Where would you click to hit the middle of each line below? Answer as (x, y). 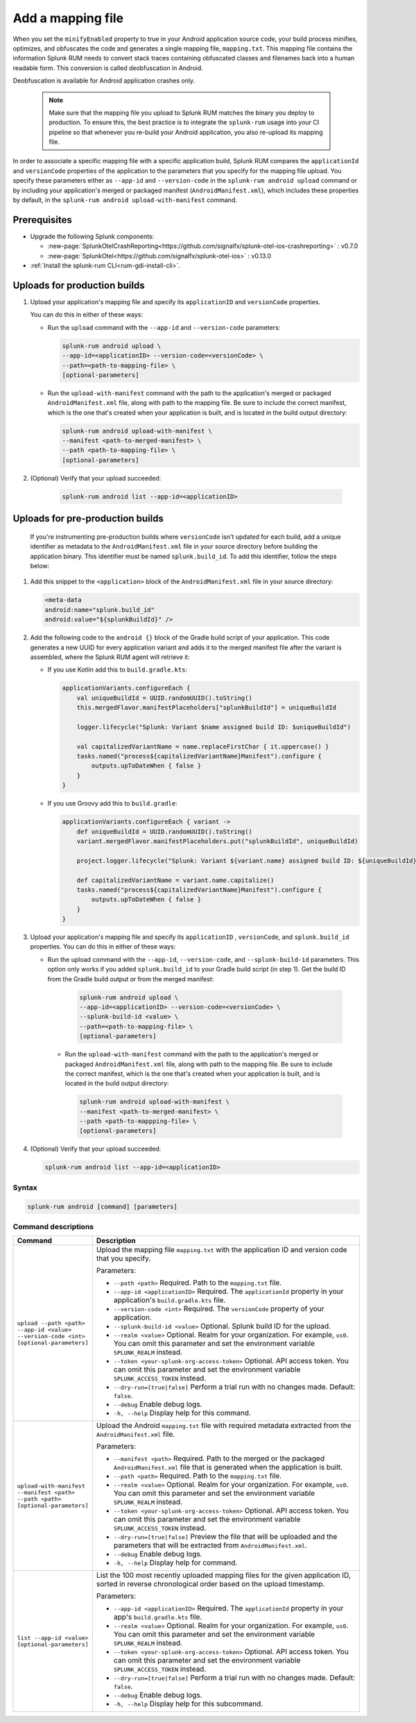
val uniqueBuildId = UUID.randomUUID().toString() (164, 698)
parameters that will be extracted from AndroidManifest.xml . (210, 1545)
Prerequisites (42, 220)
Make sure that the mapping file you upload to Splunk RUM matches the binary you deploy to (182, 113)
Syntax (25, 1188)
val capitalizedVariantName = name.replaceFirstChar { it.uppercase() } (203, 746)
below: (40, 566)
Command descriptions (53, 1226)
